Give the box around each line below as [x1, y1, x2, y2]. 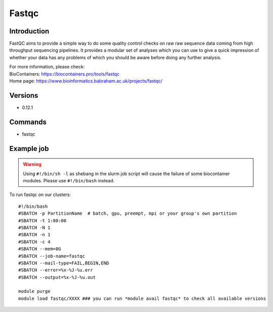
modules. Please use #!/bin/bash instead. [23, 178, 115, 184]
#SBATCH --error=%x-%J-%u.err [18, 267, 94, 273]
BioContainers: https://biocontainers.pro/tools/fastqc [9, 71, 120, 77]
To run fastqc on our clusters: [9, 191, 71, 198]
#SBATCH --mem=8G [18, 246, 61, 252]
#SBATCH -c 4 [18, 239, 51, 245]
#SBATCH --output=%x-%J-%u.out [18, 274, 96, 280]
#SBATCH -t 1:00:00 [18, 218, 67, 223]
